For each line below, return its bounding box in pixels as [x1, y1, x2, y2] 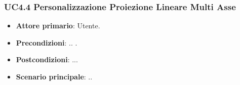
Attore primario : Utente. [16, 20, 100, 31]
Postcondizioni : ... [16, 54, 78, 65]
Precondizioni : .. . [16, 37, 77, 48]
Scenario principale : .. [16, 71, 93, 81]
